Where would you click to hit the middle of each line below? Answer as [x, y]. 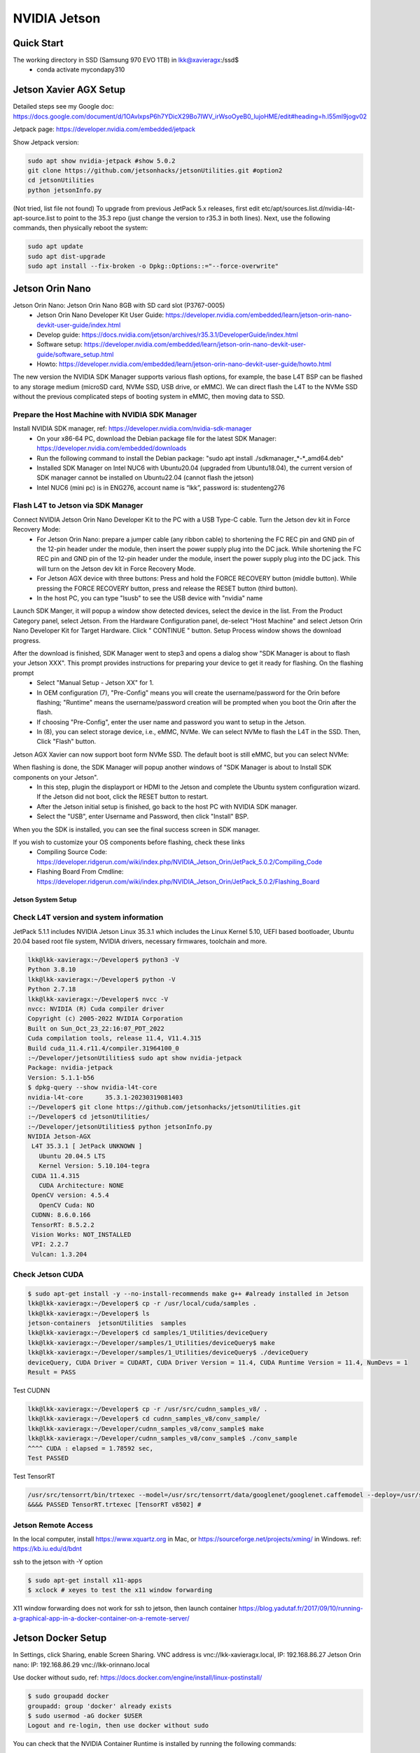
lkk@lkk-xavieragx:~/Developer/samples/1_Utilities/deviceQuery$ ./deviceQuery [168, 1353]
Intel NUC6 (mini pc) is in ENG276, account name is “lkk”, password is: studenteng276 [161, 487]
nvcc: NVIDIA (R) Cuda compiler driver [96, 1009]
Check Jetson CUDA [48, 1275]
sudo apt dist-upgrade [66, 256]
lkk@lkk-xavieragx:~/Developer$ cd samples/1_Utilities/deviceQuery [148, 1333]
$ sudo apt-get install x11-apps [85, 1580]
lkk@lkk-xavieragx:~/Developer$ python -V [101, 979]
